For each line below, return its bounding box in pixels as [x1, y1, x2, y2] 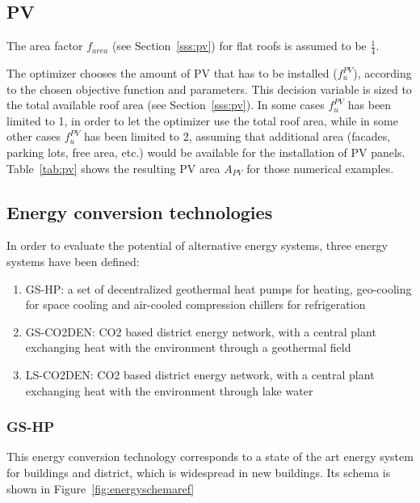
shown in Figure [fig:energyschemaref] [6, 480, 195, 497]
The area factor [6, 37, 83, 54]
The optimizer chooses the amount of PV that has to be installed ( [6, 65, 338, 82]
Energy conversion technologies [6, 199, 273, 224]
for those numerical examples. [246, 159, 394, 176]
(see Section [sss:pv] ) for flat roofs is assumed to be [111, 37, 367, 54]
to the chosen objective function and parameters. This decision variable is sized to [6, 80, 412, 97]
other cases [6, 128, 61, 145]
